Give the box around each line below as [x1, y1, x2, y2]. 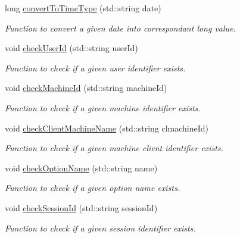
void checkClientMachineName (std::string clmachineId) [5, 121, 209, 134]
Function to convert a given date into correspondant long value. [5, 21, 236, 34]
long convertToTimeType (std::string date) [5, 2, 161, 14]
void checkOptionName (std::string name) [5, 161, 158, 174]
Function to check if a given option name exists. [5, 181, 180, 194]
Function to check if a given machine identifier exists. [5, 101, 201, 114]
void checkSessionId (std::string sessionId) [5, 201, 158, 214]
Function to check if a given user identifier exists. [5, 61, 186, 74]
